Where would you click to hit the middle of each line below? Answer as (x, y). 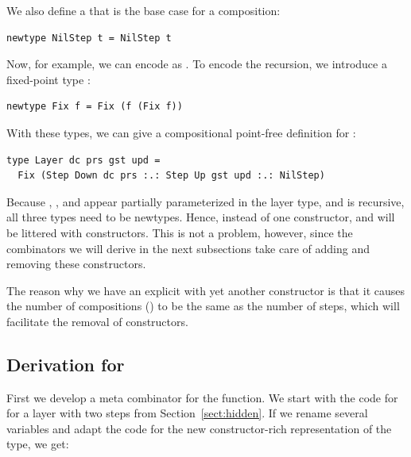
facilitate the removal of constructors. (97, 321)
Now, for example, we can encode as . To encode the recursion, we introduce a (197, 64)
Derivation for (66, 364)
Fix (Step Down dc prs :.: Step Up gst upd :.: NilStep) (171, 176)
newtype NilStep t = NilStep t (89, 38)
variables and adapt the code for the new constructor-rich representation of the (199, 428)
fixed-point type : (48, 79)
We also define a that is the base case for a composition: (143, 10)
